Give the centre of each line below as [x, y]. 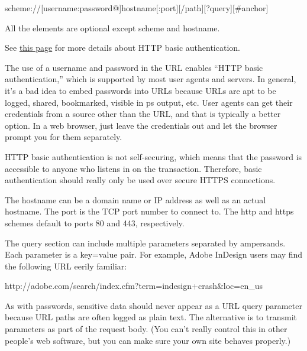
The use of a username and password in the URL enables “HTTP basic [134, 67]
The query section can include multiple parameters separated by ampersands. [145, 243]
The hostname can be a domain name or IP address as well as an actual [135, 199]
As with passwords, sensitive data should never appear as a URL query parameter [153, 305]
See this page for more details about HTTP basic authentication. [122, 48]
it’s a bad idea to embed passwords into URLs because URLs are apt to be [140, 90]
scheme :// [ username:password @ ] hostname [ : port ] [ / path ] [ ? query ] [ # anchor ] [137, 8]
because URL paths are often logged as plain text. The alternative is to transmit [151, 317]
